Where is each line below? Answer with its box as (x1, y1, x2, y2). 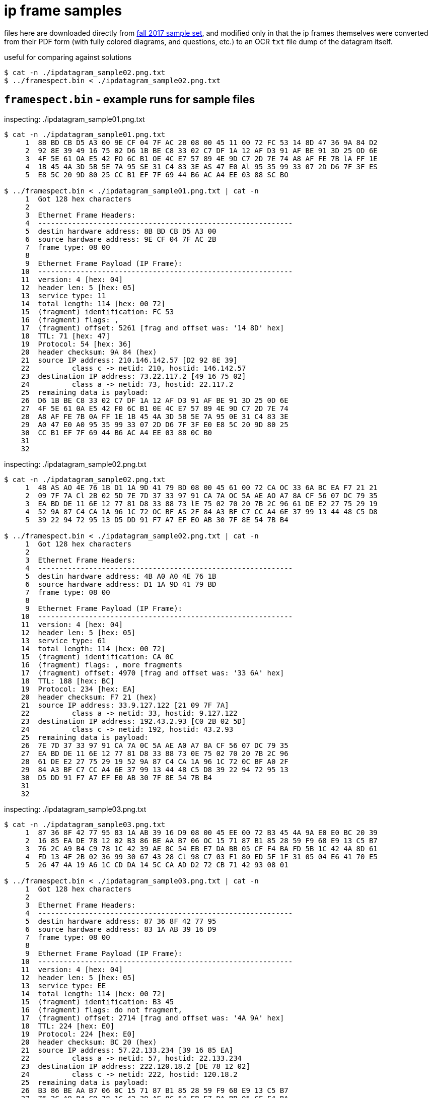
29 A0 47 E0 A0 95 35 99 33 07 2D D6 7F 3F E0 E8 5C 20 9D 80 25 (21, 420, 289, 429)
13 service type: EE (21, 981, 106, 990)
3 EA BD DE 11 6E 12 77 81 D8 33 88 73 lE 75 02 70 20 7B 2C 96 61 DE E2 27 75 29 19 (25, 499, 378, 508)
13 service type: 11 (21, 291, 106, 300)
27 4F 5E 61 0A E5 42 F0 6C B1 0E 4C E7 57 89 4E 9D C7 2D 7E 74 (21, 404, 289, 413)
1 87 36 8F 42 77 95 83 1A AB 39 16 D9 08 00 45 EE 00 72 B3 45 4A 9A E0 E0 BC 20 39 (25, 828, 378, 837)
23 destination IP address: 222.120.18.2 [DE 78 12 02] (21, 1062, 250, 1070)
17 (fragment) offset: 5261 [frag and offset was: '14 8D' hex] (21, 323, 284, 332)
